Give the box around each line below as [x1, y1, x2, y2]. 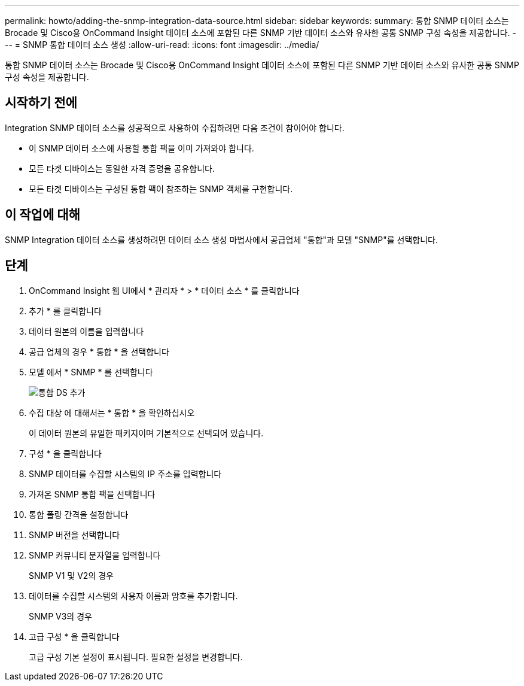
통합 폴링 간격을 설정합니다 [29, 509, 129, 520]
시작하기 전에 [5, 95, 77, 111]
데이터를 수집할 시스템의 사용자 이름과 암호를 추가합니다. [29, 590, 238, 601]
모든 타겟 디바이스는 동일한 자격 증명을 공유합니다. [29, 163, 215, 174]
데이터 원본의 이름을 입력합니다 [29, 326, 144, 336]
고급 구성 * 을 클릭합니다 [29, 631, 120, 642]
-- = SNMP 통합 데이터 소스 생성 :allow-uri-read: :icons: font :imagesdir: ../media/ [5, 40, 319, 50]
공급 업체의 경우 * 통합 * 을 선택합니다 [29, 346, 169, 357]
